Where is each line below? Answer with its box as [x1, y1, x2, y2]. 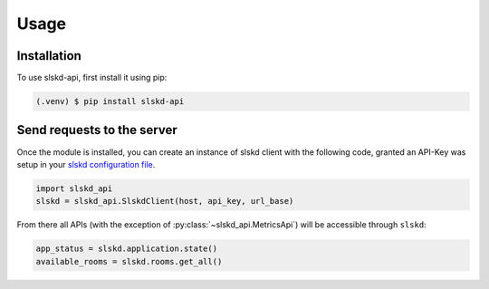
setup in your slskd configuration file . [16, 159, 156, 169]
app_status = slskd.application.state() [35, 244, 217, 254]
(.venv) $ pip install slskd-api [35, 96, 185, 107]
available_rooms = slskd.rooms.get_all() [35, 256, 223, 266]
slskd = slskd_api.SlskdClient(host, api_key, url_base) [35, 196, 294, 207]
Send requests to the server [16, 122, 178, 138]
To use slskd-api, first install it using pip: [16, 72, 168, 83]
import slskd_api [35, 183, 113, 194]
